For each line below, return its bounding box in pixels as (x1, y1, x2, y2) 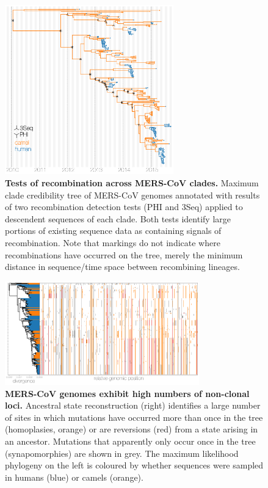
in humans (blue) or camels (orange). (5, 470, 143, 483)
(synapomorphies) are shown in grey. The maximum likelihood (5, 446, 239, 459)
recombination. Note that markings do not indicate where (5, 236, 220, 249)
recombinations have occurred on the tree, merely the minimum (5, 248, 243, 261)
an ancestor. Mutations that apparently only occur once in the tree (5, 435, 256, 448)
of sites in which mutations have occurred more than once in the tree (5, 410, 263, 423)
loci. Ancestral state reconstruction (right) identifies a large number (5, 399, 261, 412)
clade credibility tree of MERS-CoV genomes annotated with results (5, 188, 260, 201)
